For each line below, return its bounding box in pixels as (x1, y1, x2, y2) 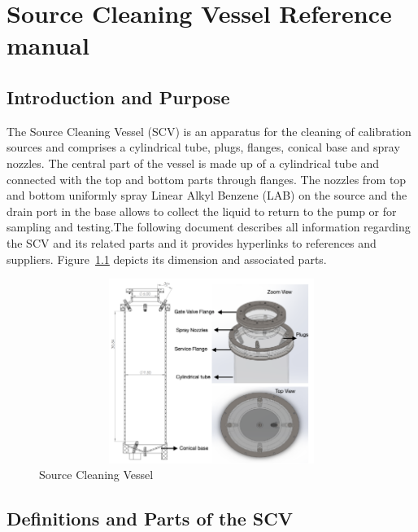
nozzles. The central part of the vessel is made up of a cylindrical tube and (7, 154, 380, 171)
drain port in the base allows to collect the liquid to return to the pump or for (7, 202, 397, 219)
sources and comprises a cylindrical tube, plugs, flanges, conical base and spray (7, 138, 400, 156)
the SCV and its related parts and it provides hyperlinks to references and (7, 234, 377, 251)
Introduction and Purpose (7, 84, 230, 109)
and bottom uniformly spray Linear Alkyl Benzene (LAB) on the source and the (7, 187, 407, 204)
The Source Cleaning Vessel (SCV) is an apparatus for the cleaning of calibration (7, 122, 411, 139)
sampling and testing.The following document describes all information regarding (7, 218, 411, 235)
